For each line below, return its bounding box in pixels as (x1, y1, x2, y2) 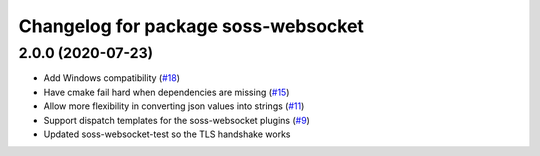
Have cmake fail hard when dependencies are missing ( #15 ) (43, 86, 290, 98)
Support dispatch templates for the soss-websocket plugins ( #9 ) (43, 114, 310, 126)
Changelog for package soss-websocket (18, 15, 365, 37)
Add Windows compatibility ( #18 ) (43, 72, 180, 84)
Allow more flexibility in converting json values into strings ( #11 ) (43, 100, 305, 112)
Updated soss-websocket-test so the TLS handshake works (43, 128, 291, 140)
